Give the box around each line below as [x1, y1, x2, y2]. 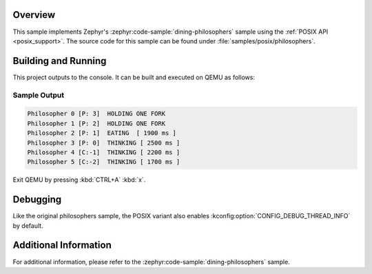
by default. [12, 221, 44, 230]
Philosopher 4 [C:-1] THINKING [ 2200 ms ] [27, 148, 180, 156]
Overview [12, 9, 56, 21]
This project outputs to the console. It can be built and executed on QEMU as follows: [12, 73, 255, 81]
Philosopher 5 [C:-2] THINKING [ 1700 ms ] [27, 158, 180, 166]
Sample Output [12, 90, 65, 100]
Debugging [12, 193, 62, 206]
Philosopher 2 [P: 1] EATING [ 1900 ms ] [27, 129, 177, 137]
